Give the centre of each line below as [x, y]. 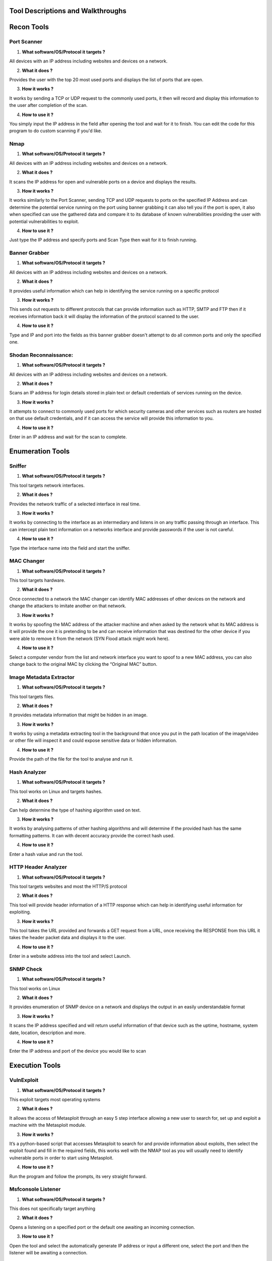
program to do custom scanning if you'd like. [56, 131]
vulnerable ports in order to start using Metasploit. [61, 1158]
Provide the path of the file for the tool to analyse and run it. [71, 759]
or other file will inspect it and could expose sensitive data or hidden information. [93, 740]
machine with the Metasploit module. [48, 1125]
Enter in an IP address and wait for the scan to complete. [68, 437]
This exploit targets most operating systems [55, 1099]
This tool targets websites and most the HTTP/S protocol [68, 886]
